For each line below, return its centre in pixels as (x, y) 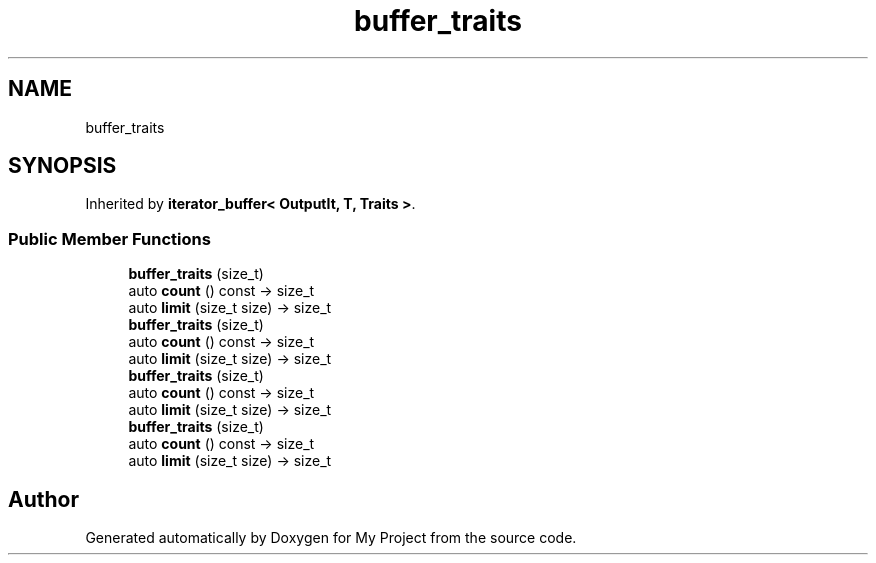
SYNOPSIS (62, 166)
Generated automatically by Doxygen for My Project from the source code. (331, 538)
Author (43, 499)
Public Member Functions (109, 238)
